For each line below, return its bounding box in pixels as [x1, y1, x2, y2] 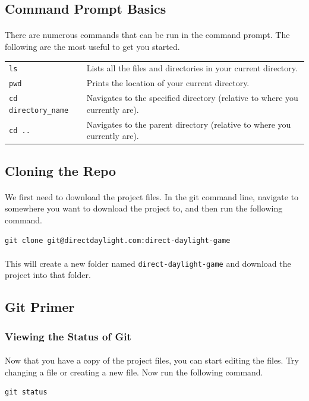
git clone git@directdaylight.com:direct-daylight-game [5, 236, 231, 245]
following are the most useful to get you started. [5, 40, 180, 52]
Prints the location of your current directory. [86, 77, 250, 89]
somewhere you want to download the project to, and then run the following [5, 202, 283, 214]
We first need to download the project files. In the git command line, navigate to [5, 190, 299, 203]
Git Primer [5, 298, 75, 316]
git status [5, 388, 48, 397]
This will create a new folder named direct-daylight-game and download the [5, 257, 291, 269]
